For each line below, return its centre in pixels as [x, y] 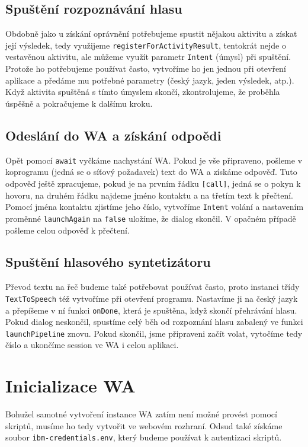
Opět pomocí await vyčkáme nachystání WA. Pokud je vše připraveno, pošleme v [154, 160]
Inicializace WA [70, 386]
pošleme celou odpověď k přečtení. [68, 230]
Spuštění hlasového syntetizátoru [108, 262]
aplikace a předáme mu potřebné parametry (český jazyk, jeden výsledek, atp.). [150, 80]
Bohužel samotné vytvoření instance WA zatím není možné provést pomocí [141, 414]
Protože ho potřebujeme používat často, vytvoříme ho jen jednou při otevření [146, 68]
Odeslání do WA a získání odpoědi [113, 135]
